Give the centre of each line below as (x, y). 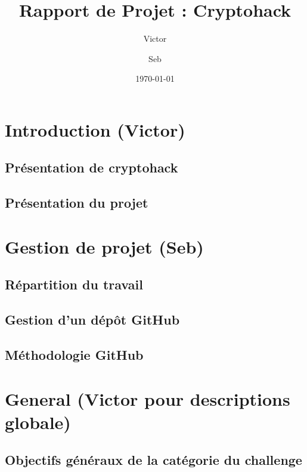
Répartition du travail (74, 284)
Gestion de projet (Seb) (104, 246)
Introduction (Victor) (95, 129)
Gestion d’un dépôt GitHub (92, 320)
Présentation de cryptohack (92, 167)
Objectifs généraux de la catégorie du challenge (153, 460)
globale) (38, 422)
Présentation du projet (77, 203)
